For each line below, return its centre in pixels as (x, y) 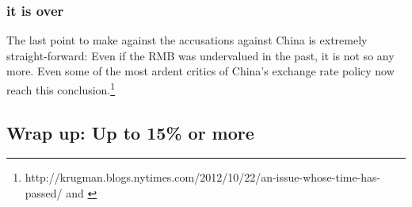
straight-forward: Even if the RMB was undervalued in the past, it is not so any (200, 55)
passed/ (44, 193)
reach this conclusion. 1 (61, 88)
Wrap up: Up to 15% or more (130, 132)
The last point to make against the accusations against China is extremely (187, 40)
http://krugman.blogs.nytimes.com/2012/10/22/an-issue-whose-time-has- (203, 177)
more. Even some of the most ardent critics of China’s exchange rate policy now (200, 71)
